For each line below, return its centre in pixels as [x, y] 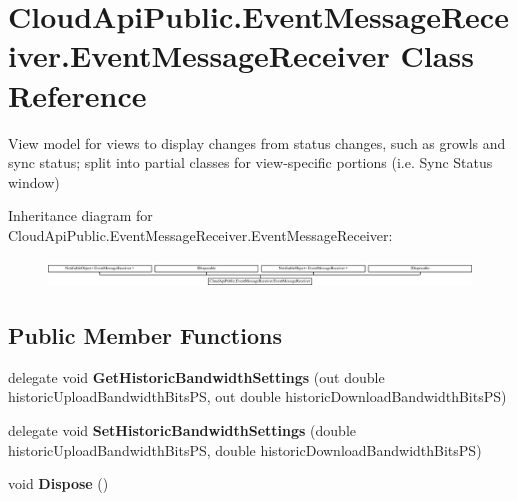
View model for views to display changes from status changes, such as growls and [257, 142]
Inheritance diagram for [80, 215]
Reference [77, 94]
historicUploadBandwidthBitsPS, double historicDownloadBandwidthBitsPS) [245, 449]
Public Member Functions [145, 335]
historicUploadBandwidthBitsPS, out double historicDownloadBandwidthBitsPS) [257, 396]
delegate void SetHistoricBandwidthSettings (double [182, 430]
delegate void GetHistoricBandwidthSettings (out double [196, 376]
